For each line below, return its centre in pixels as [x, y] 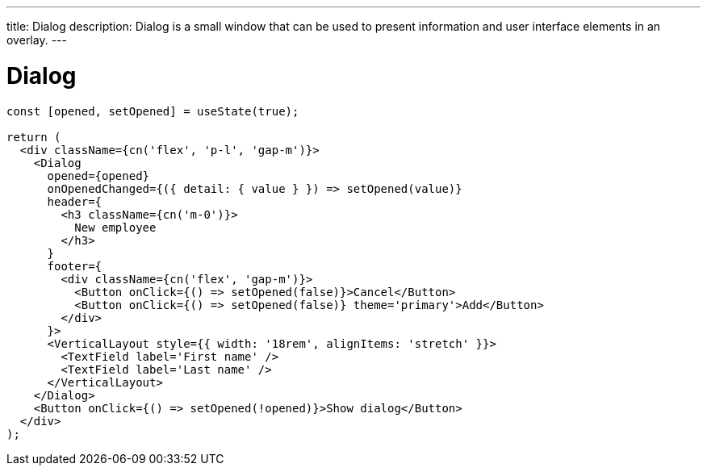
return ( [34, 137]
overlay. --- [37, 40]
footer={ [75, 266]
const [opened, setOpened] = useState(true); [153, 111]
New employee [115, 227]
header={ [75, 201]
